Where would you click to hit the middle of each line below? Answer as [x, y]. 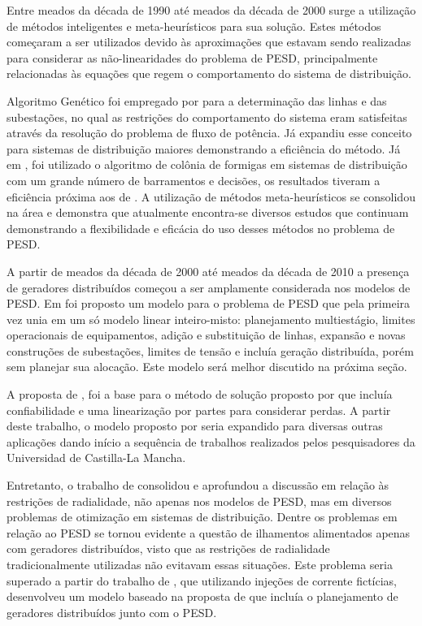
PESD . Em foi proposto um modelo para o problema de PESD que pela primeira [209, 303]
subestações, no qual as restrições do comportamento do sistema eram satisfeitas [207, 117]
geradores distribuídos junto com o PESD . [112, 612]
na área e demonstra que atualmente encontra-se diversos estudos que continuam [208, 212]
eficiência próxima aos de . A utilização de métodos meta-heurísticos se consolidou [211, 196]
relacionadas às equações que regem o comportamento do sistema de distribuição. [209, 73]
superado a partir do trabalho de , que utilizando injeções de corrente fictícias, [202, 580]
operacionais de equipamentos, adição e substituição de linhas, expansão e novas [206, 335]
